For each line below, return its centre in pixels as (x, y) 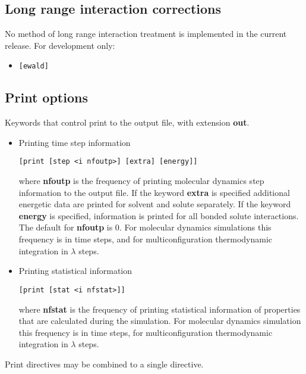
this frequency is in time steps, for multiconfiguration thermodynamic (146, 332)
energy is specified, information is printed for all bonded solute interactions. (159, 215)
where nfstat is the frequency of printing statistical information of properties (160, 309)
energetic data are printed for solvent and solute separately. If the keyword (155, 204)
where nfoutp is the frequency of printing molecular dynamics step (141, 181)
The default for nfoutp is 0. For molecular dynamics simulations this (145, 227)
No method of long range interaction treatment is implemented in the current (146, 34)
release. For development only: (60, 45)
